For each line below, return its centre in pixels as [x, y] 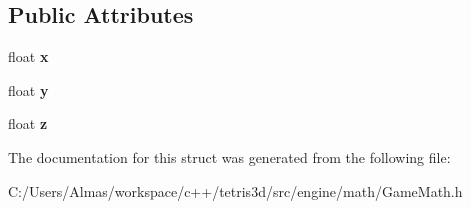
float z [28, 123]
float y [28, 89]
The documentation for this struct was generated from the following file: [229, 156]
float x [28, 56]
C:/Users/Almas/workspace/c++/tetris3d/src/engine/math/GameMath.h [235, 190]
